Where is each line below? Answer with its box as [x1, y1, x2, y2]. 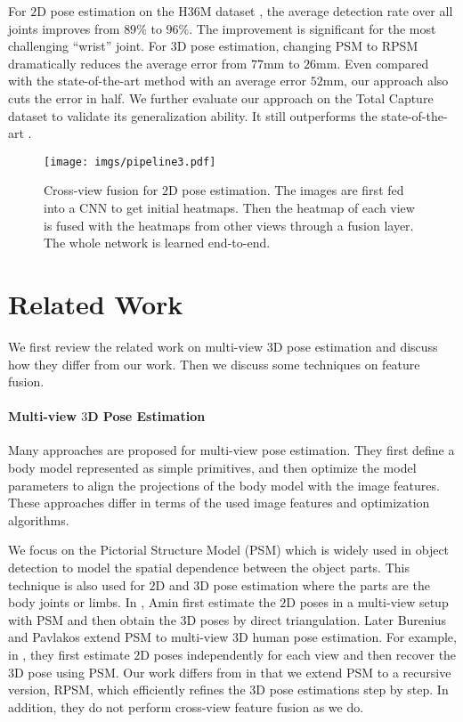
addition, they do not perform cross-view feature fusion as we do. [8, 697, 364, 716]
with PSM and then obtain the [8, 610, 176, 629]
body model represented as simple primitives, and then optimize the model [8, 458, 417, 477]
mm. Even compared [316, 53, 429, 72]
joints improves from [8, 19, 120, 37]
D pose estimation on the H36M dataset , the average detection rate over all [37, 2, 453, 20]
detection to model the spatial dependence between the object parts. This [8, 558, 410, 577]
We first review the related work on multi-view [8, 337, 264, 355]
